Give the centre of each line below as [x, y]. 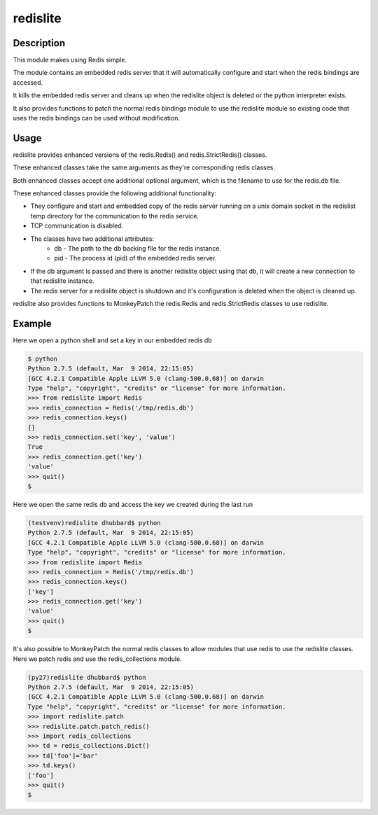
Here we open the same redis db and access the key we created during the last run [133, 504]
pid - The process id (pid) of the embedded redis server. [135, 258]
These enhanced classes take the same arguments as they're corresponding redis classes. [144, 167]
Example [32, 323]
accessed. [28, 82]
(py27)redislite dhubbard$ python [87, 677]
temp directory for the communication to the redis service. [115, 216]
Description [39, 43]
